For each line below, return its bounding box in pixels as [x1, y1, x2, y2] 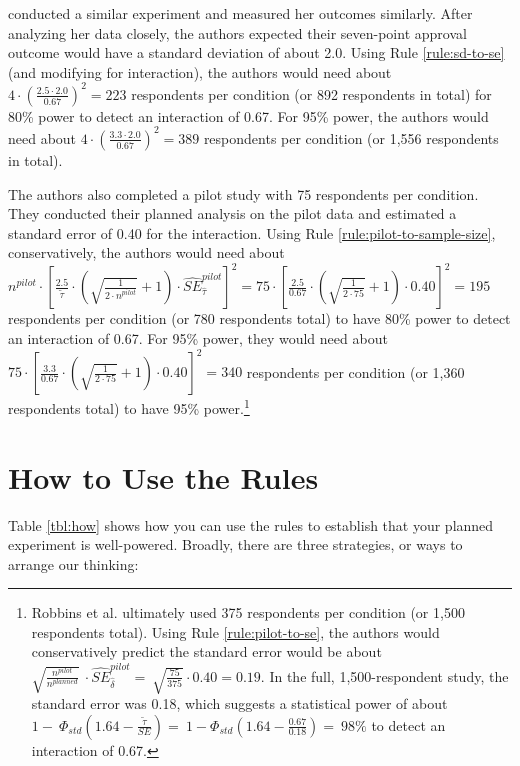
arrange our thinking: [8, 553, 139, 574]
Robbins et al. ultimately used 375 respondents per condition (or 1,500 [31, 602, 465, 623]
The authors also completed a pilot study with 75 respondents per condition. [8, 183, 479, 204]
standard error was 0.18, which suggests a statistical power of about [31, 693, 448, 714]
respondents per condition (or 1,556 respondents [203, 127, 499, 148]
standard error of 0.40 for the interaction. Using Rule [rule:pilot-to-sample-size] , [8, 222, 496, 243]
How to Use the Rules [8, 456, 319, 497]
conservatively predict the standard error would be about [31, 641, 382, 662]
